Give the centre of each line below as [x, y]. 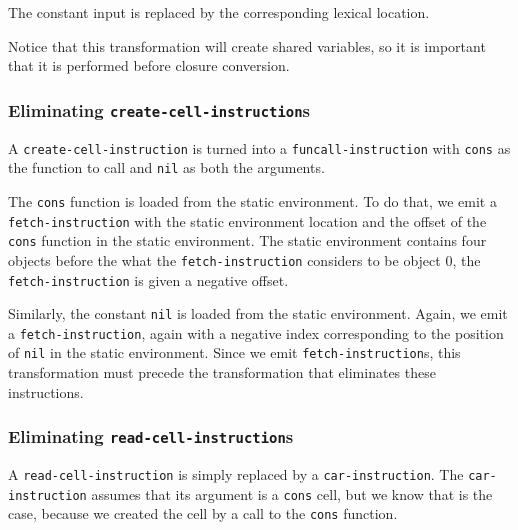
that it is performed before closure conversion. [149, 65]
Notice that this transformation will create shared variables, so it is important [247, 45]
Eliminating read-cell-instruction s [151, 436]
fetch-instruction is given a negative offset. [148, 279]
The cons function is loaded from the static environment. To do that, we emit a [252, 200]
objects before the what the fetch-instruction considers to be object [224, 259]
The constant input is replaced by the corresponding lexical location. [219, 12]
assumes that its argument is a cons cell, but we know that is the [292, 493]
